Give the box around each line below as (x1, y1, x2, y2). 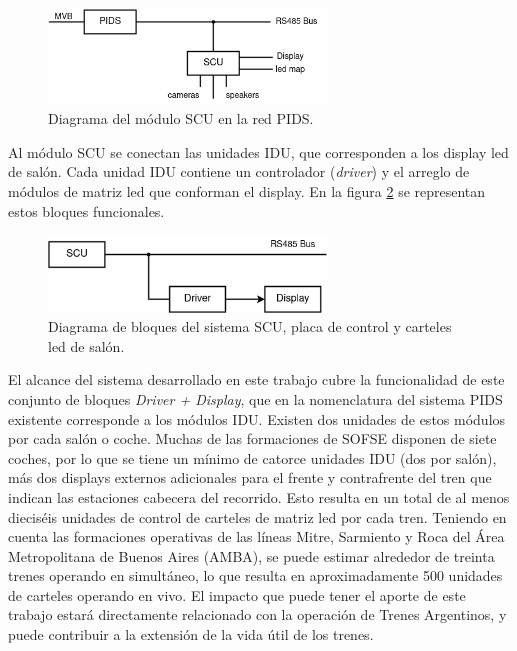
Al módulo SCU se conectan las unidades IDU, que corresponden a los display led (8, 141, 509, 162)
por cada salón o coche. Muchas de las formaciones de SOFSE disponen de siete (8, 428, 497, 449)
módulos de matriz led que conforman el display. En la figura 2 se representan (8, 180, 486, 201)
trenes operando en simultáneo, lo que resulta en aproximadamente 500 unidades (8, 565, 503, 586)
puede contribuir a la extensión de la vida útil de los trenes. (8, 624, 374, 645)
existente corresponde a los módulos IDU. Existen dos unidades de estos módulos (8, 408, 506, 429)
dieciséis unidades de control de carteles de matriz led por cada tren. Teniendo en (8, 506, 507, 527)
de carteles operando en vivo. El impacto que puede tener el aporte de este (8, 584, 466, 605)
